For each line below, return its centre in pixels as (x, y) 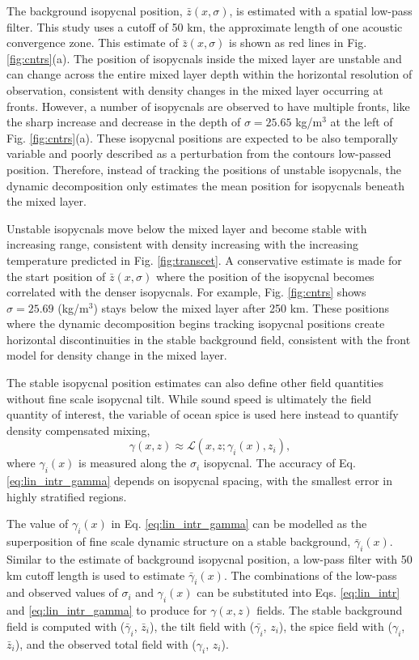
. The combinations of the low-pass (310, 575)
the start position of (56, 276)
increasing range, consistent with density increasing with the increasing (183, 244)
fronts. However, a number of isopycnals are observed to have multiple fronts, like (208, 106)
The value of (38, 524)
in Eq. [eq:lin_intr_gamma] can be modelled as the (239, 524)
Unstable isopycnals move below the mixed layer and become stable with (187, 228)
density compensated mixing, (78, 430)
